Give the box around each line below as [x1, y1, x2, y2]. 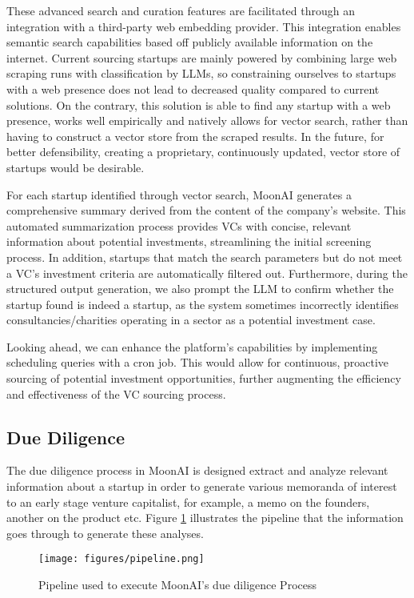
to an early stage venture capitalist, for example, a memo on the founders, [6, 493, 370, 510]
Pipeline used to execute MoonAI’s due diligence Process [38, 576, 316, 593]
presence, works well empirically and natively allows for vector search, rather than [6, 112, 408, 129]
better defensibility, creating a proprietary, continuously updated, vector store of [6, 143, 400, 160]
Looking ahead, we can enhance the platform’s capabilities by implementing [6, 338, 378, 355]
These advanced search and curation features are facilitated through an [6, 2, 355, 18]
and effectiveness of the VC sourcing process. [6, 385, 226, 402]
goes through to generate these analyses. [6, 524, 204, 541]
